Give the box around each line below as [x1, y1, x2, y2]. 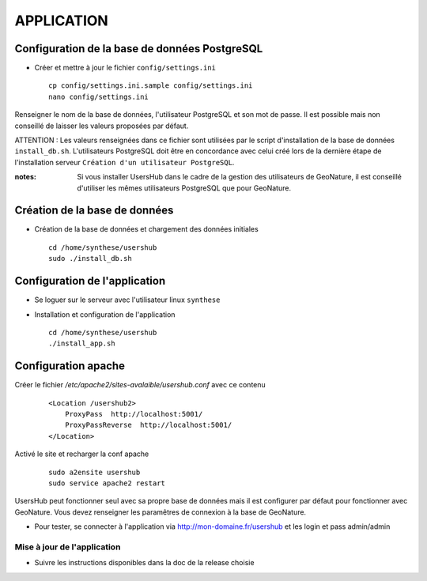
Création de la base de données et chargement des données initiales [34, 224, 259, 234]
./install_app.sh [48, 339, 115, 348]
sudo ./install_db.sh [48, 254, 132, 263]
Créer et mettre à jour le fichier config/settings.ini [34, 63, 217, 73]
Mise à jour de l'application [14, 541, 121, 553]
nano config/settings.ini [48, 92, 149, 101]
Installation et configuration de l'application [34, 309, 176, 319]
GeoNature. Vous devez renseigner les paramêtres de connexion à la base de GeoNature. [14, 507, 307, 517]
